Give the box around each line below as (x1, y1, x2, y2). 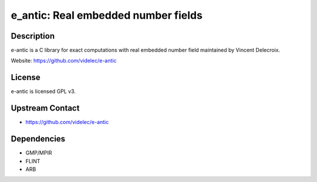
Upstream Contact (11, 103, 80, 114)
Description (11, 31, 55, 41)
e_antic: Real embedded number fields (11, 9, 203, 22)
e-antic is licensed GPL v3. (11, 88, 76, 95)
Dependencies (11, 134, 66, 144)
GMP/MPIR (25, 149, 52, 156)
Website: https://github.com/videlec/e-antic (11, 57, 117, 64)
